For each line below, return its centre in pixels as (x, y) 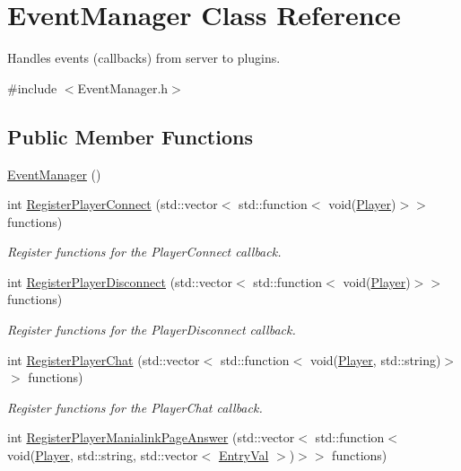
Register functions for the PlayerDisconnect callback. (152, 330)
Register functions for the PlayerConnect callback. (144, 252)
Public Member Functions (130, 136)
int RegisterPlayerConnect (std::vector (113, 204)
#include (32, 87)
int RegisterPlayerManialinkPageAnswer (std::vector (151, 437)
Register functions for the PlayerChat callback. (135, 407)
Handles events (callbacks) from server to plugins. (144, 58)
